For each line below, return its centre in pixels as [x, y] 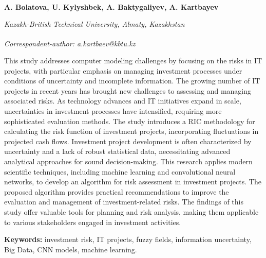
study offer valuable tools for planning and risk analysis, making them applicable [131, 212]
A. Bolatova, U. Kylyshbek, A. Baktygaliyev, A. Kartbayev [111, 6]
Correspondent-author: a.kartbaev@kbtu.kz [70, 43]
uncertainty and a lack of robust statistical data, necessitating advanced [117, 151]
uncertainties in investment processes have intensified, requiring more [113, 111]
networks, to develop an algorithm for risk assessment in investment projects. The [133, 182]
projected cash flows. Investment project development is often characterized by [128, 141]
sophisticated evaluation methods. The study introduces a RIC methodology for [130, 121]
